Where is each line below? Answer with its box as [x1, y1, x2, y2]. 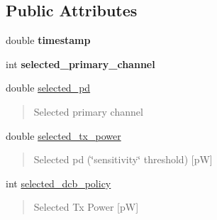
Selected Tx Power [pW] [33, 199, 139, 214]
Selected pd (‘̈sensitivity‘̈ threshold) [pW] [33, 152, 213, 167]
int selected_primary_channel [6, 56, 155, 71]
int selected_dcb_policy [6, 175, 111, 190]
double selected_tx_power [6, 128, 121, 143]
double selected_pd [6, 80, 91, 95]
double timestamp [6, 33, 91, 48]
